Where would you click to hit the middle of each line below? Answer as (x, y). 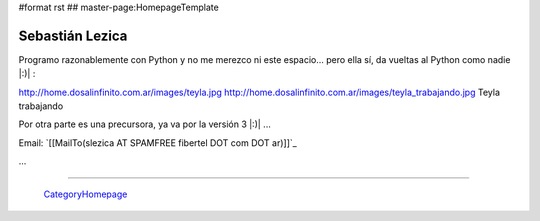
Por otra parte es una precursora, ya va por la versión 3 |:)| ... (145, 124)
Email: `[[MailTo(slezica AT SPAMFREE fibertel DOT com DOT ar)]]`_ (157, 142)
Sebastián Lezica (73, 35)
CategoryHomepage (85, 194)
